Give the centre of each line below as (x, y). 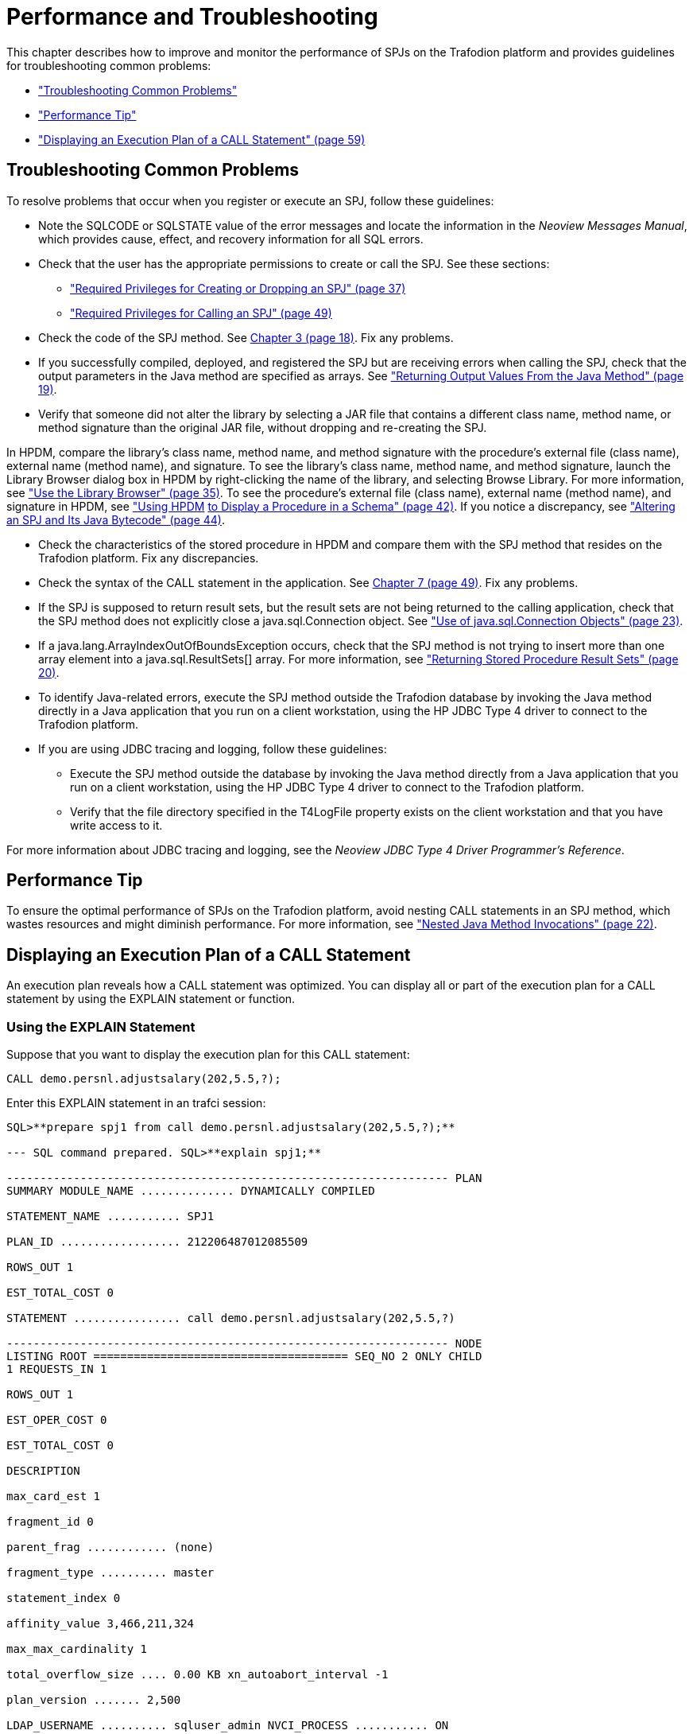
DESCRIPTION (43, 1471)
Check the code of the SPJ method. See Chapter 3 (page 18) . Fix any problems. (246, 337)
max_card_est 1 (54, 1497)
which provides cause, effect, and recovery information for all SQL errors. (231, 239)
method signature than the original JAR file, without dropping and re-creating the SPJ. (263, 427)
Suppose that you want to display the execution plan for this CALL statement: (208, 1055)
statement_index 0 (64, 1598)
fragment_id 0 (50, 1522)
